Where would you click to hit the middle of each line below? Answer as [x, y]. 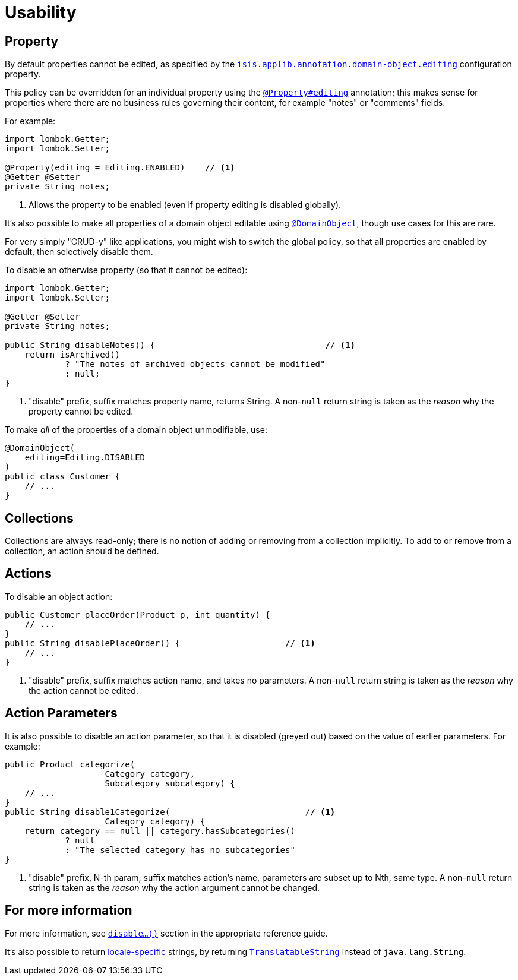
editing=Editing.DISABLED [85, 458]
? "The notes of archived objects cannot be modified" [195, 364]
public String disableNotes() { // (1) [180, 345]
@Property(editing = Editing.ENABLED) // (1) [120, 168]
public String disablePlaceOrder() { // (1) [160, 643]
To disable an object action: [59, 596]
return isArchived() [72, 355]
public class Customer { [62, 477]
